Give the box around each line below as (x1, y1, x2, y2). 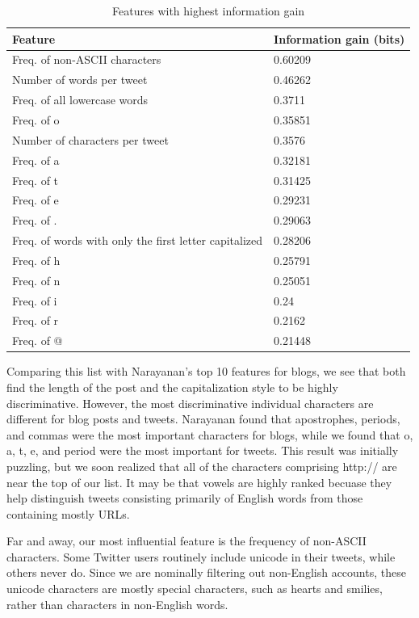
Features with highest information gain (112, 2, 305, 19)
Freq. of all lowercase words (12, 91, 149, 108)
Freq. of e (12, 191, 59, 208)
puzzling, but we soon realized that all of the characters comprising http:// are (6, 457, 397, 474)
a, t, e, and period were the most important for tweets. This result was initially (6, 442, 399, 459)
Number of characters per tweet (12, 131, 169, 148)
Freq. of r (12, 312, 59, 329)
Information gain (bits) (274, 30, 405, 47)
